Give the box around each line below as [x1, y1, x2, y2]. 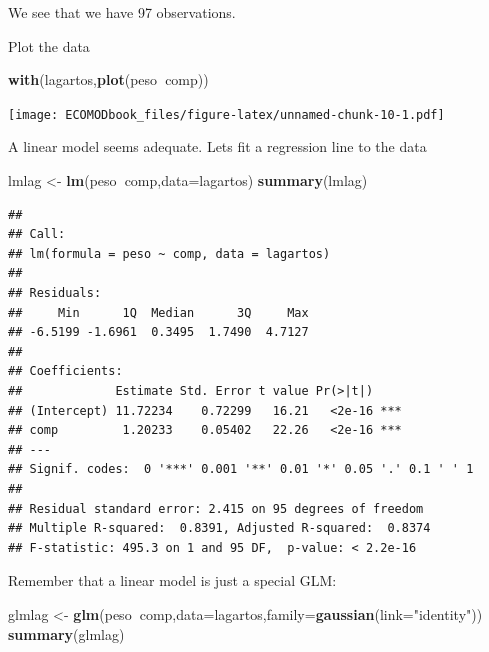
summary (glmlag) [8, 623, 125, 644]
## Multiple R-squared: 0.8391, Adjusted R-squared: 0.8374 [8, 521, 431, 536]
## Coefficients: [8, 364, 123, 379]
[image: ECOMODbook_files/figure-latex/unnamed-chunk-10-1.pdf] [8, 107, 445, 122]
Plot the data [8, 35, 90, 56]
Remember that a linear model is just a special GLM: [8, 570, 337, 591]
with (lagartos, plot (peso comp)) [8, 69, 209, 90]
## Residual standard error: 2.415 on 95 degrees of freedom [8, 501, 424, 516]
